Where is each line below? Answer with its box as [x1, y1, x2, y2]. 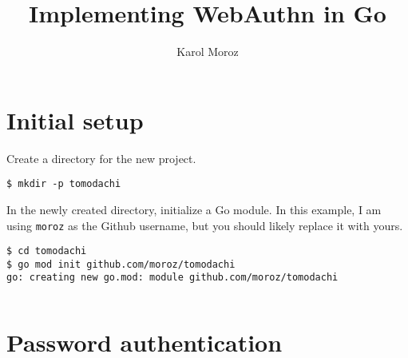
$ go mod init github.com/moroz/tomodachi [6, 258, 236, 270]
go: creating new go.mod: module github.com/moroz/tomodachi [6, 272, 339, 284]
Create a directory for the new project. [6, 149, 196, 166]
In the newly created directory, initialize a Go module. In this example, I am [6, 201, 382, 217]
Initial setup [6, 103, 144, 136]
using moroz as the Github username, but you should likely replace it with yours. [6, 217, 403, 233]
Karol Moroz [176, 43, 239, 60]
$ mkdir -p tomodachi [6, 178, 121, 190]
